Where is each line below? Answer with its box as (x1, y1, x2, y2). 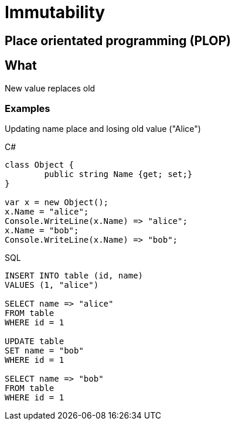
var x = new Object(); (5, 198, 109, 208)
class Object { (5, 160, 74, 170)
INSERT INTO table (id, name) (5, 271, 144, 281)
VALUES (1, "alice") (5, 280, 99, 290)
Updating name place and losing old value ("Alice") (5, 124, 201, 134)
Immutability (5, 2, 105, 22)
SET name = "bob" (5, 346, 84, 356)
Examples (5, 102, 50, 114)
